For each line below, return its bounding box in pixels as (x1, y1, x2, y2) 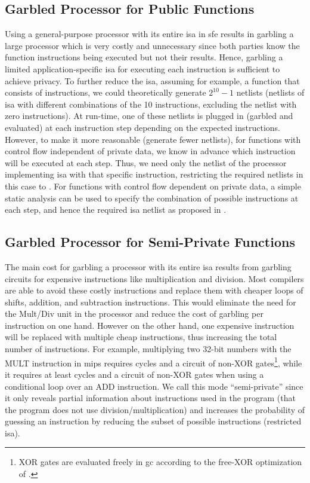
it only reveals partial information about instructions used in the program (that (5, 392, 296, 404)
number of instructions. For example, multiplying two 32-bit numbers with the (5, 343, 292, 355)
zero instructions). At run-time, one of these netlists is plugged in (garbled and (5, 109, 293, 122)
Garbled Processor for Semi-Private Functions (5, 233, 295, 251)
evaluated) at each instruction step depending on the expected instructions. (5, 121, 281, 133)
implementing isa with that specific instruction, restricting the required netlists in (5, 168, 303, 181)
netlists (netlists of (236, 86, 305, 99)
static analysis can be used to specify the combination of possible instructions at (5, 191, 299, 204)
